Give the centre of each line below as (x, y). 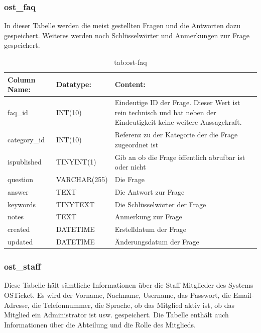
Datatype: (74, 84)
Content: (130, 84)
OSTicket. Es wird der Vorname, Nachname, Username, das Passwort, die (118, 295)
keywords (22, 204)
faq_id (18, 112)
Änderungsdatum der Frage (157, 242)
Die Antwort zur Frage (150, 191)
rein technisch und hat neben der (165, 112)
